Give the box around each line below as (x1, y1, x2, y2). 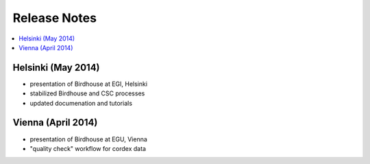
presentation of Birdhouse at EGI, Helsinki (29, 80, 147, 88)
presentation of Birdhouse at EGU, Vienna (29, 134, 147, 143)
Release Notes (12, 10, 97, 25)
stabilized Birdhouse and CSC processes (29, 89, 145, 97)
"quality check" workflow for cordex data (29, 144, 147, 152)
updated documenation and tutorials (29, 99, 133, 107)
